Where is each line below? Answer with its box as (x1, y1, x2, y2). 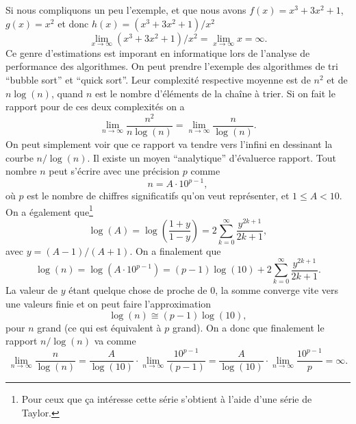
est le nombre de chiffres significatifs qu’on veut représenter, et (27, 188, 290, 203)
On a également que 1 (5, 202, 93, 219)
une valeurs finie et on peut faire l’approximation (5, 296, 212, 310)
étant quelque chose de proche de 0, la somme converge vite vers (68, 283, 339, 297)
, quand (51, 86, 84, 100)
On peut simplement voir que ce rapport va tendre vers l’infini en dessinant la (5, 136, 333, 151)
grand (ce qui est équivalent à (37, 320, 162, 334)
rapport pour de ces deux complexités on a (5, 99, 185, 114)
